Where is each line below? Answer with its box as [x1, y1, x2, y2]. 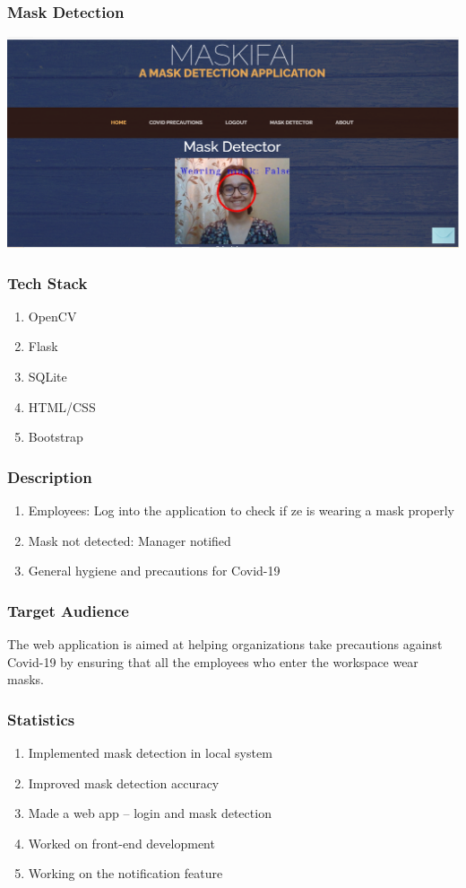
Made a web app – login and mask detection [28, 804, 272, 822]
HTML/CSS [28, 397, 96, 416]
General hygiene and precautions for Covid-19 [28, 561, 280, 580]
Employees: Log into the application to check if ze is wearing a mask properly [28, 500, 454, 519]
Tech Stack [7, 271, 88, 294]
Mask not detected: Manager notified [28, 531, 231, 550]
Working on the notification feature [28, 864, 223, 883]
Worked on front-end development [28, 833, 215, 852]
